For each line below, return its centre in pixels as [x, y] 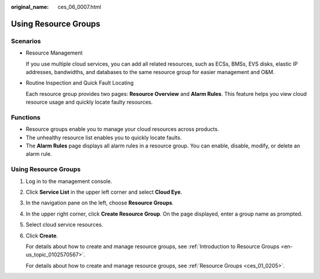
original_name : [30, 7]
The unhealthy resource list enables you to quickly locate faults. [104, 137]
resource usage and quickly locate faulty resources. [89, 102]
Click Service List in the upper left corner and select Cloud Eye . [104, 192]
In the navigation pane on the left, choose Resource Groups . [100, 203]
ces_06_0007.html [79, 7]
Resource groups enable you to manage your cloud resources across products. [122, 129]
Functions [26, 117]
